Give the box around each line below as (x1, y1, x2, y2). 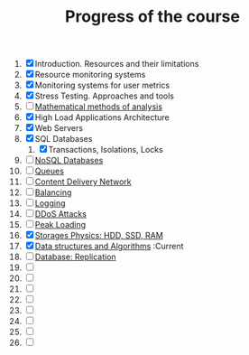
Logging (34, 198, 66, 209)
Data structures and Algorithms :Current (34, 241, 184, 252)
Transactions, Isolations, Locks (48, 145, 163, 155)
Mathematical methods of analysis (34, 101, 163, 112)
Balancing (34, 187, 72, 198)
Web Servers (34, 123, 84, 134)
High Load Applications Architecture (34, 112, 170, 123)
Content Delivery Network (34, 176, 132, 187)
